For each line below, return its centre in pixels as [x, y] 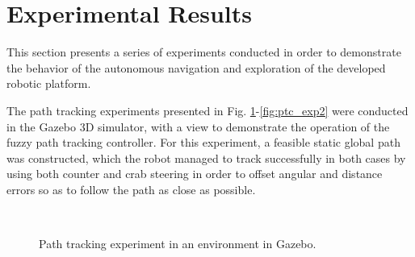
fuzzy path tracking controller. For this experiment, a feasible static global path [203, 142]
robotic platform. [49, 83]
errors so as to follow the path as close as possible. [131, 189]
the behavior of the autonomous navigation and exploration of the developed [196, 67]
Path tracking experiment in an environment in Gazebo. [178, 244]
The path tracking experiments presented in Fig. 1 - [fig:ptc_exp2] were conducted [207, 110]
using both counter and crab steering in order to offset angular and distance [195, 174]
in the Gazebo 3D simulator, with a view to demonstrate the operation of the [198, 126]
